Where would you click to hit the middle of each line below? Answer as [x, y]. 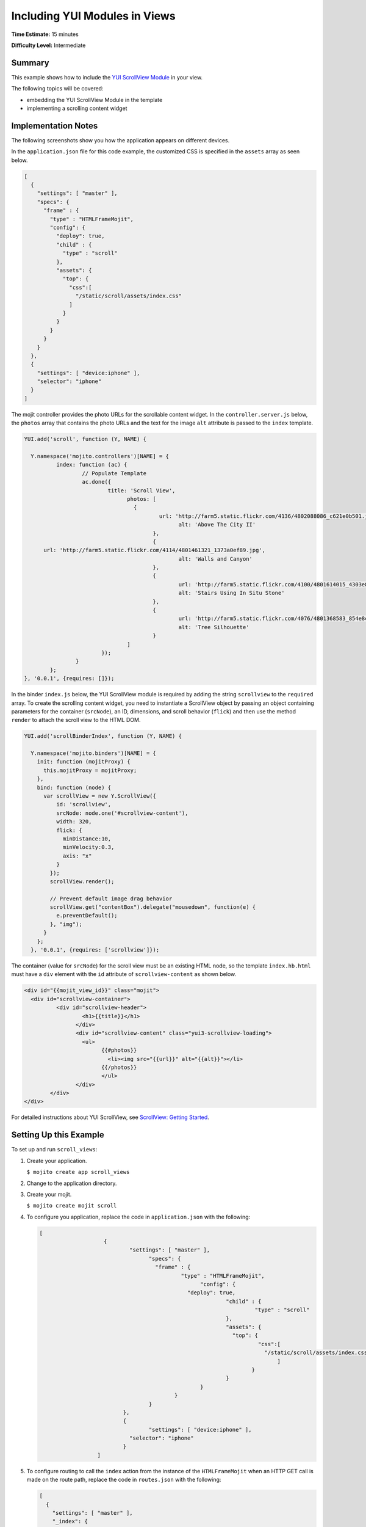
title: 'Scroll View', [142, 490]
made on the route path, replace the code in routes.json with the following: [124, 1480]
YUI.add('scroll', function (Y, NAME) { [85, 439]
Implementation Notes [55, 126]
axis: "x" [77, 856]
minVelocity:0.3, [88, 847]
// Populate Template [114, 473]
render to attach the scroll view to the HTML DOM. [76, 720]
